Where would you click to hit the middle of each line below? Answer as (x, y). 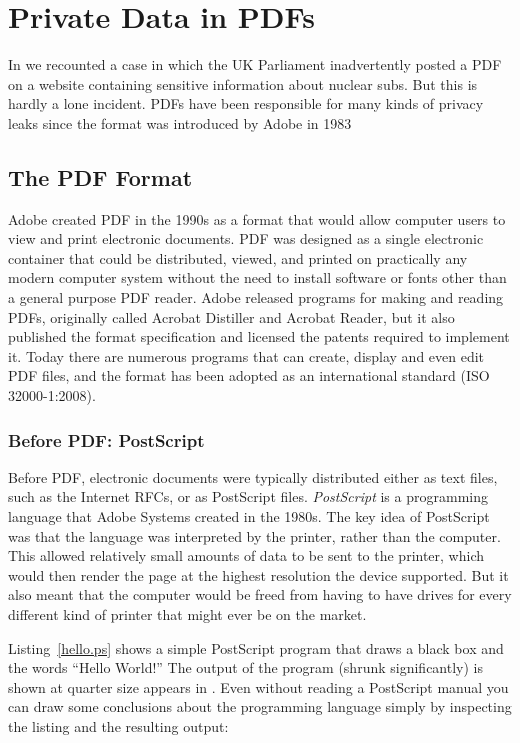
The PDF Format (100, 176)
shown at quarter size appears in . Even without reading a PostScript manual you (258, 686)
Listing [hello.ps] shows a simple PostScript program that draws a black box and (256, 647)
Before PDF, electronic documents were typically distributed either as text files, (253, 476)
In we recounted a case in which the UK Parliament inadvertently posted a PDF (255, 64)
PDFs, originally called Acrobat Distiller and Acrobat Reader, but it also (231, 316)
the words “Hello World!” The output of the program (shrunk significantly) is (245, 667)
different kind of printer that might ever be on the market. (187, 614)
